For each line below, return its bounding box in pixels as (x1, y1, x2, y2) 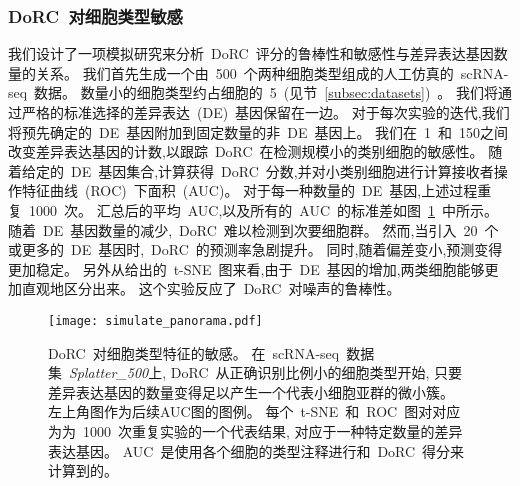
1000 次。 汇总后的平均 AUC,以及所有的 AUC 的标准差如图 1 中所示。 (28, 199, 498, 220)
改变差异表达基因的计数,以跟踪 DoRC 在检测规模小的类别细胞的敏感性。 (8, 141, 484, 162)
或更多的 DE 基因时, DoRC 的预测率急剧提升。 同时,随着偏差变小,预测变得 (8, 239, 503, 260)
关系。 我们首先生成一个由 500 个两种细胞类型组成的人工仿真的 (35, 62, 454, 83)
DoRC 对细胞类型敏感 (8, 3, 183, 28)
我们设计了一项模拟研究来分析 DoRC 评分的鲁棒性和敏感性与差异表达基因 (8, 43, 494, 64)
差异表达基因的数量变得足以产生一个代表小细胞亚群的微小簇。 (48, 381, 454, 402)
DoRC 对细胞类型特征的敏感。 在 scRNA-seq (48, 342, 340, 363)
